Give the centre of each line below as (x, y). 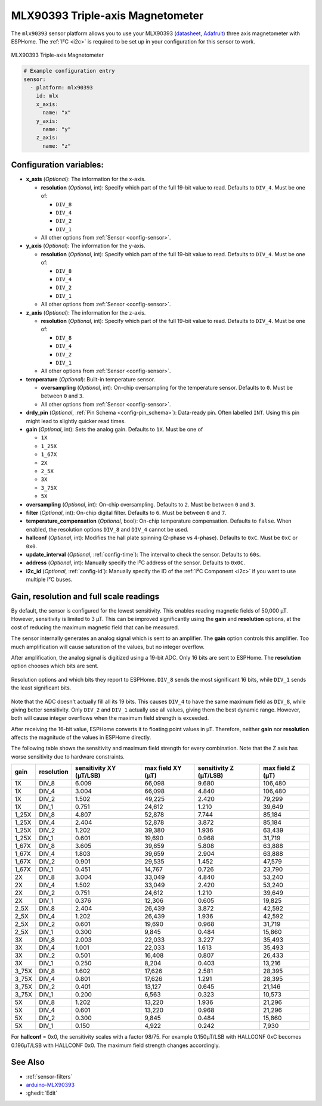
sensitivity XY (95, 768)
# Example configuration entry (69, 71)
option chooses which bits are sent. (55, 666)
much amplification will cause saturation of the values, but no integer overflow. (108, 647)
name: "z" (57, 146)
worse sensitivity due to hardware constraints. (68, 756)
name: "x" (57, 113)
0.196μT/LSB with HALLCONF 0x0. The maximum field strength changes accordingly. (115, 1045)
